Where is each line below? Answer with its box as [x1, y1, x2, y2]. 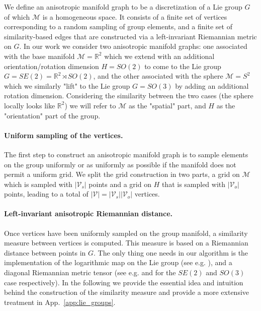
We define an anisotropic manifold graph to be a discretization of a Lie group [4, 2, 242, 12]
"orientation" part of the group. [4, 110, 101, 120]
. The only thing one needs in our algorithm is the [94, 247, 248, 258]
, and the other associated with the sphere [93, 71, 223, 81]
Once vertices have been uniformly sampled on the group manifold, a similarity [4, 227, 248, 238]
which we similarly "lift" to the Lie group [4, 80, 130, 91]
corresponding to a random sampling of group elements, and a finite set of [4, 21, 232, 32]
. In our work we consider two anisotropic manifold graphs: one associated [19, 41, 247, 51]
